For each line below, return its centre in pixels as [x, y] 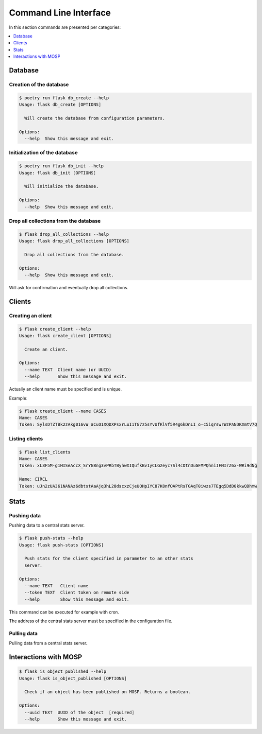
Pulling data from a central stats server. [48, 643]
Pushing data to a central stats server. [47, 525]
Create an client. [46, 349]
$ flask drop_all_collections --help [64, 234]
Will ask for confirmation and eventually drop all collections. [69, 287]
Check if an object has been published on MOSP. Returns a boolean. [108, 692]
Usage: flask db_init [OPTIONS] [58, 173]
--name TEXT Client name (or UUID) [68, 370]
